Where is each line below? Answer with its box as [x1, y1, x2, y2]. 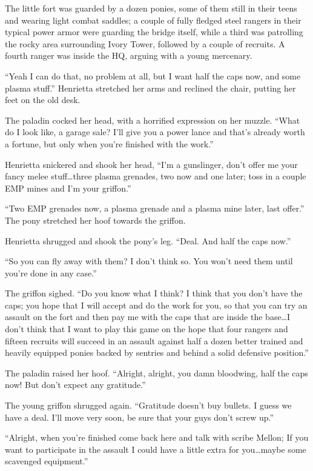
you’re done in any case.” [5, 266, 97, 279]
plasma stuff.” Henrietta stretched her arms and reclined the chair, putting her [5, 81, 296, 94]
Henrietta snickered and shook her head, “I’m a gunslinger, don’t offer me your [5, 158, 298, 170]
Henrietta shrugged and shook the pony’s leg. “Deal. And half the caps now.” [5, 234, 291, 247]
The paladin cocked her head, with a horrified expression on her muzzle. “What [5, 113, 300, 126]
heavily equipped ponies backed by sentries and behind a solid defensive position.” [5, 346, 309, 359]
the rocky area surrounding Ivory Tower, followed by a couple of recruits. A [5, 37, 285, 50]
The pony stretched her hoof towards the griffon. [5, 213, 186, 226]
